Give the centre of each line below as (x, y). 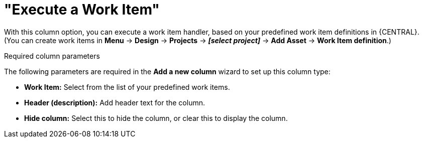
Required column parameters (52, 56)
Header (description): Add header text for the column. (115, 102)
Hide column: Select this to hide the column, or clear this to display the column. (156, 118)
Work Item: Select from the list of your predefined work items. (127, 87)
